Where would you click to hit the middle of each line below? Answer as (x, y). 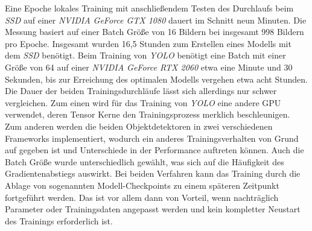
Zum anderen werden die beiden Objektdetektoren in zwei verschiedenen (139, 126)
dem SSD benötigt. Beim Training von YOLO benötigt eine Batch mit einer (145, 55)
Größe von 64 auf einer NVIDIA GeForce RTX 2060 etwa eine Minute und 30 (149, 67)
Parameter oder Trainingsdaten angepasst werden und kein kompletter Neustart (153, 209)
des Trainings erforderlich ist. (59, 220)
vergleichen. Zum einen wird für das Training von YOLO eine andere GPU (143, 102)
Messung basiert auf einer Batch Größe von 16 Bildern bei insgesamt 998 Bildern (154, 32)
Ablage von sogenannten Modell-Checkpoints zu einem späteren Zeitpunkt (142, 185)
